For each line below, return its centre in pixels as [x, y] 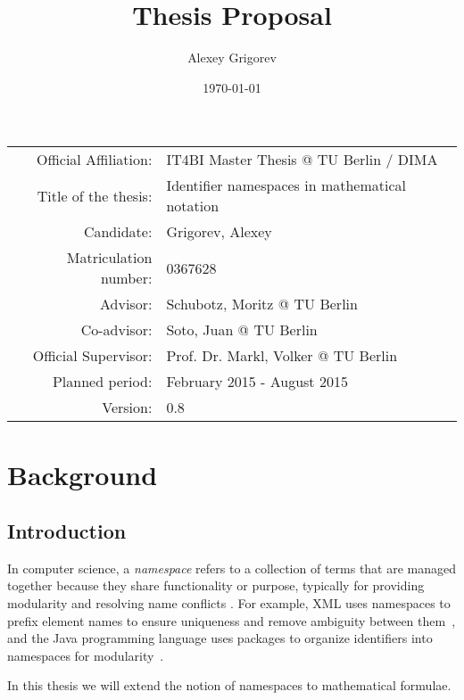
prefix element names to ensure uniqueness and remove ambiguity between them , [232, 620]
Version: [127, 408]
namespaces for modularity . [86, 655]
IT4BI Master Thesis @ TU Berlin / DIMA [302, 160]
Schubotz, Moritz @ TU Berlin [262, 304]
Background [83, 474]
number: [126, 278]
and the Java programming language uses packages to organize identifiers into [220, 638]
